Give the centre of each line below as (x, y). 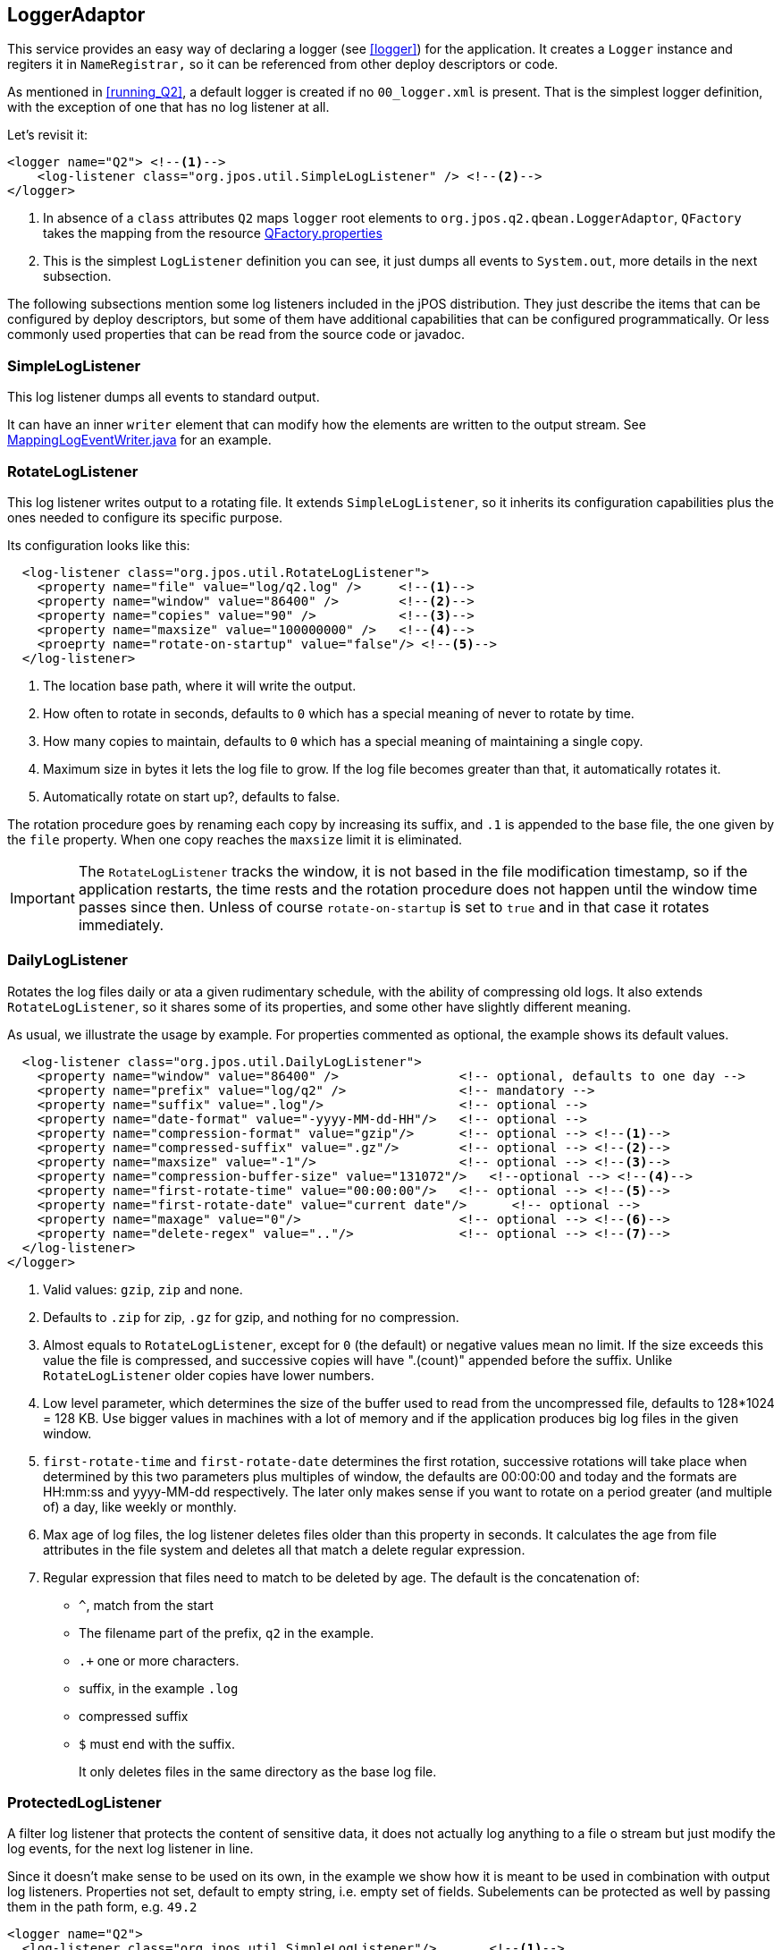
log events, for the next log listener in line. (130, 1849)
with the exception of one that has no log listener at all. (168, 107)
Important (42, 898)
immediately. (121, 924)
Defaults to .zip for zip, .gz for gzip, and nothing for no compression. (251, 1317)
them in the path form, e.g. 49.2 (102, 1907)
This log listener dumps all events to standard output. (164, 397)
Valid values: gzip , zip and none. (143, 1289)
